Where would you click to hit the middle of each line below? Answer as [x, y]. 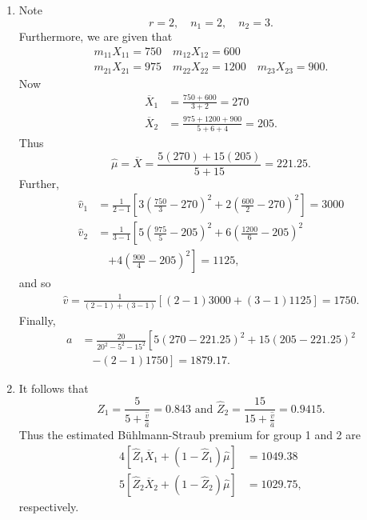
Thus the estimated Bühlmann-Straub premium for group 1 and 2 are [189, 434]
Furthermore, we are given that [96, 36]
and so [35, 283]
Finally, [37, 320]
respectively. [49, 506]
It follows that [54, 388]
